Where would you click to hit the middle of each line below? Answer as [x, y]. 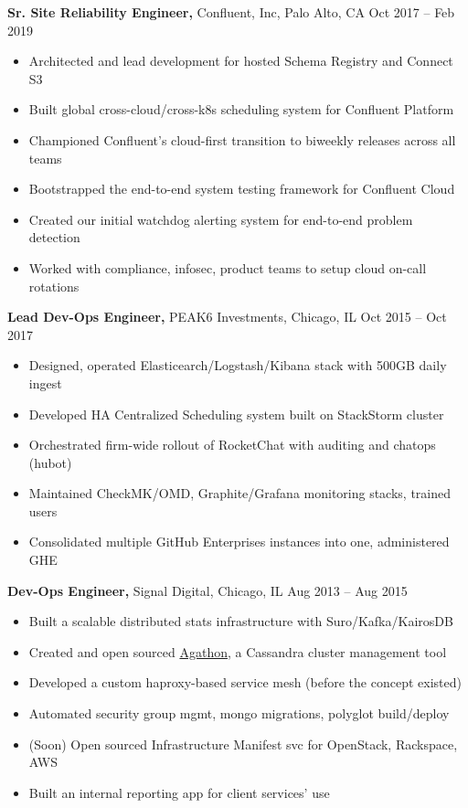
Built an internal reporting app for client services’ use [179, 792]
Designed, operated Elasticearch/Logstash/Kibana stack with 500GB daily [238, 365]
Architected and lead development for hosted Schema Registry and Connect [241, 61]
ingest [45, 383]
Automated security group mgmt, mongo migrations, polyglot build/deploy [239, 713]
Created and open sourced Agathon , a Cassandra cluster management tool [238, 651]
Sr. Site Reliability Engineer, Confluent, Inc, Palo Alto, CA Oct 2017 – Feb [231, 12]
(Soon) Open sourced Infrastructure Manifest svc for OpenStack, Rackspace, [243, 744]
